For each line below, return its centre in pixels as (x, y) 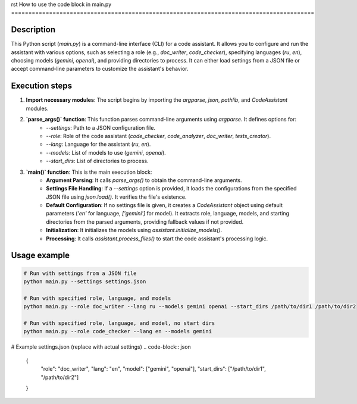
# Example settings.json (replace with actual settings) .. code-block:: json (101, 347)
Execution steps (42, 86)
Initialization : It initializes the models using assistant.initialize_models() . (134, 230)
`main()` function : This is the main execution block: (89, 172)
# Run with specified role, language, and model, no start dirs (119, 323)
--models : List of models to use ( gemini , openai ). (106, 152)
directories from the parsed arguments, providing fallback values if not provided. (145, 222)
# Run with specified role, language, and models (97, 298)
